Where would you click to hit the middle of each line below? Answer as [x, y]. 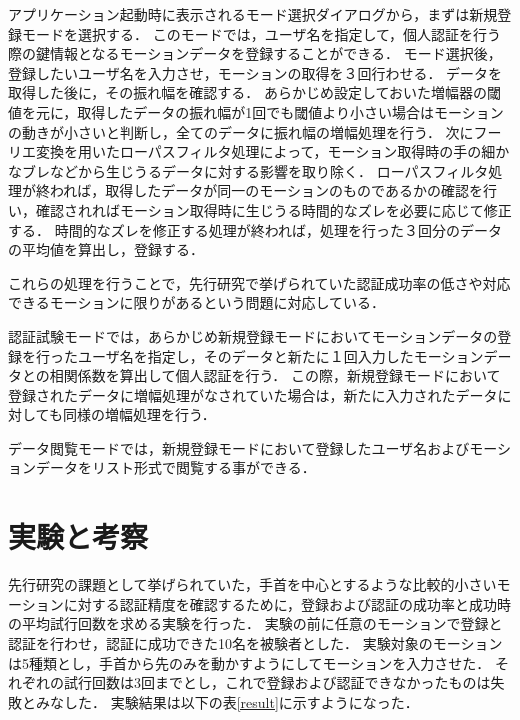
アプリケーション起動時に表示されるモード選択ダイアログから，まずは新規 [253, 14]
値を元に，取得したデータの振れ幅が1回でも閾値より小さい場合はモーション [256, 111]
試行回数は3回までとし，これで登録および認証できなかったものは [277, 682]
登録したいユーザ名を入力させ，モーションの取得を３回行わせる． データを [255, 72]
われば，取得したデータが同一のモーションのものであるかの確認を [266, 190]
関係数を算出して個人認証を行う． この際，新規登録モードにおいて [282, 375]
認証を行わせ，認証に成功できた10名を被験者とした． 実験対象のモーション [255, 642]
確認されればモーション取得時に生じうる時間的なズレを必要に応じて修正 [273, 209]
